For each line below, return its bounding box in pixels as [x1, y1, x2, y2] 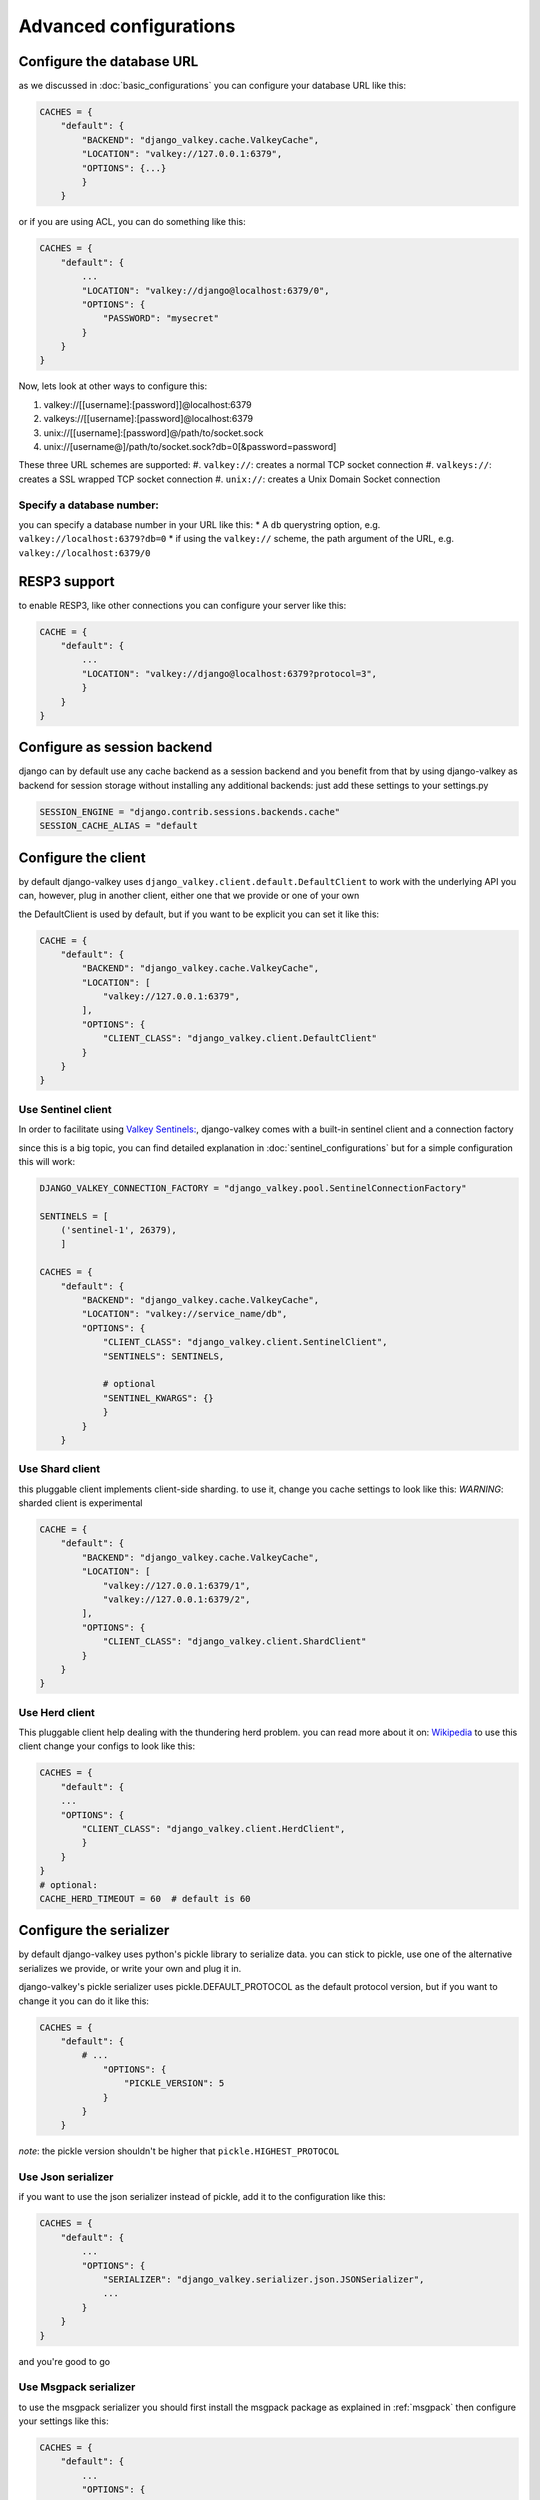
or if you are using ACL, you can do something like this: [18, 216, 246, 228]
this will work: [18, 1155, 75, 1167]
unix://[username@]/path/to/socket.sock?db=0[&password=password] [43, 441, 337, 453]
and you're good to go [18, 2355, 110, 2367]
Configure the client [18, 849, 146, 866]
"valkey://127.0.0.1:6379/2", [102, 1594, 251, 1605]
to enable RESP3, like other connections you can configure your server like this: [18, 599, 347, 611]
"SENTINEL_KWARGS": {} [102, 1392, 214, 1404]
